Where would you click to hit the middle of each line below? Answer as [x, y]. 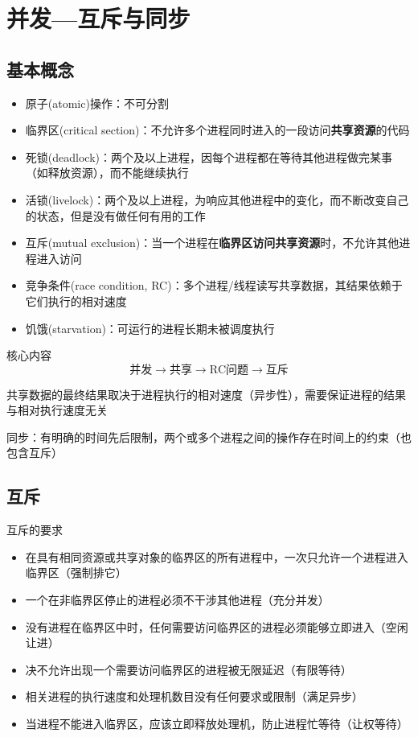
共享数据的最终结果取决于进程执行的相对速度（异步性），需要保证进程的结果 [206, 394]
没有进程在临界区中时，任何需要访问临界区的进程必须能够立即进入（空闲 [217, 626]
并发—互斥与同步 [98, 18]
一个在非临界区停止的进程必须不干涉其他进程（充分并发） [177, 600]
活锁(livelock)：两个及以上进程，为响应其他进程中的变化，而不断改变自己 [217, 199]
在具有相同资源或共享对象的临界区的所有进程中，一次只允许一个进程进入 [217, 556]
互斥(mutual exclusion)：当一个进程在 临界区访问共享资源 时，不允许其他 [212, 243]
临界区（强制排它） [76, 572]
